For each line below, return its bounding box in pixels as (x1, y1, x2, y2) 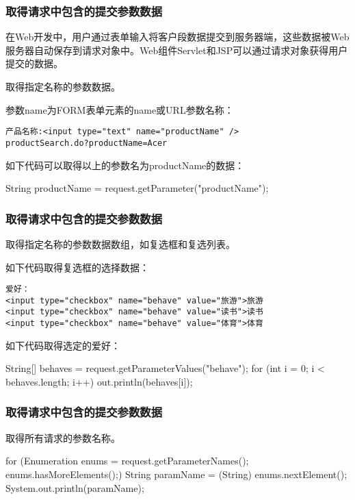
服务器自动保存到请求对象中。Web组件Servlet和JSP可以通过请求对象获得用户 (5, 42, 348, 57)
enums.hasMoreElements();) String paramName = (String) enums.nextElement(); (5, 466, 347, 481)
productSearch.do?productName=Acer (5, 138, 168, 148)
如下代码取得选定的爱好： (5, 338, 120, 352)
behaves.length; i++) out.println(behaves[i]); (5, 374, 193, 388)
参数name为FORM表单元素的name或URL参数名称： (5, 102, 234, 116)
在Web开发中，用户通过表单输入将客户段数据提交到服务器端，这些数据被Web (5, 29, 350, 44)
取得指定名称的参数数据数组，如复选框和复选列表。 (5, 236, 235, 251)
